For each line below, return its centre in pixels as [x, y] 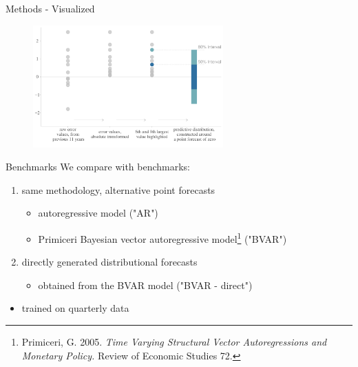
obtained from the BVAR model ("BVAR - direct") [145, 285]
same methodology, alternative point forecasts [118, 189]
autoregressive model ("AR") [98, 213]
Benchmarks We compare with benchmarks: [98, 167]
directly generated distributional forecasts [109, 262]
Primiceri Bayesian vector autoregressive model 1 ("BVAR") [162, 238]
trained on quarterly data [75, 308]
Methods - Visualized [50, 8]
